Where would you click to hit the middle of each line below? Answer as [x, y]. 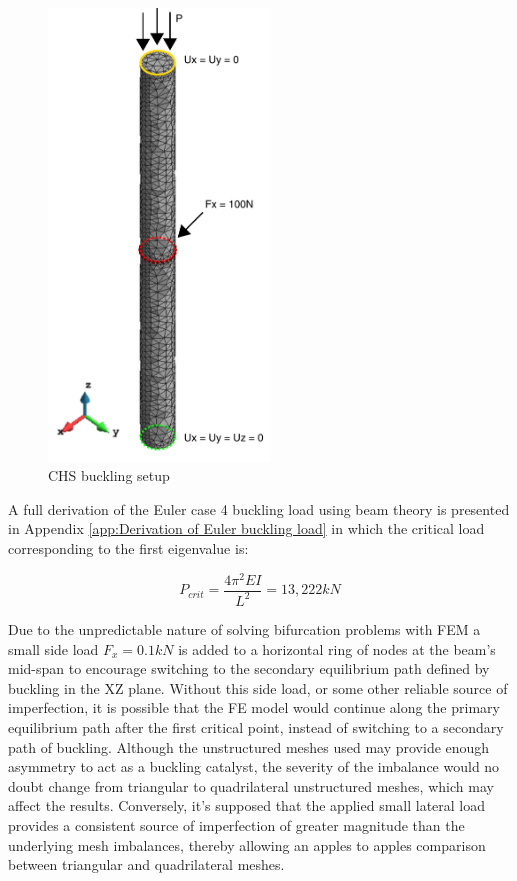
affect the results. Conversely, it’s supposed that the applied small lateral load [247, 805]
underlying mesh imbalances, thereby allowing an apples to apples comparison [247, 844]
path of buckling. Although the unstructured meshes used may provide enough [249, 746]
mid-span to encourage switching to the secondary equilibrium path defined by [249, 668]
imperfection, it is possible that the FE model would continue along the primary [254, 707]
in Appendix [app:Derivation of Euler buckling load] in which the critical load [246, 528]
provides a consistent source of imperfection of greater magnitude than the [236, 824]
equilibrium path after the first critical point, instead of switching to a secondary [256, 726]
